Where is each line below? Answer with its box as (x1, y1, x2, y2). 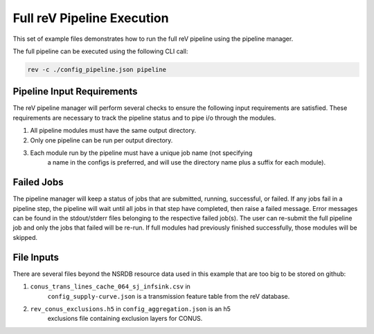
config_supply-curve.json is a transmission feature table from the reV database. (47, 292, 290, 300)
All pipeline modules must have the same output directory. (30, 127, 197, 135)
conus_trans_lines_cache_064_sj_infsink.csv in (30, 282, 190, 290)
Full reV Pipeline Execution (12, 10, 169, 26)
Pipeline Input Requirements (12, 86, 138, 98)
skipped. (12, 233, 38, 241)
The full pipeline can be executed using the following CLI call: (12, 47, 188, 55)
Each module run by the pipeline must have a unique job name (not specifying (30, 149, 253, 157)
